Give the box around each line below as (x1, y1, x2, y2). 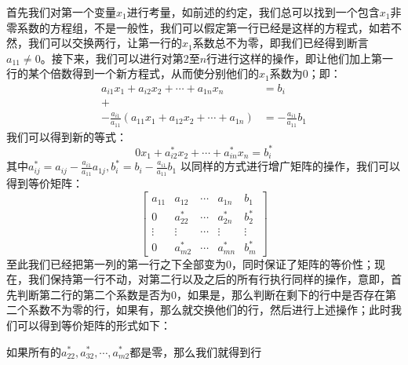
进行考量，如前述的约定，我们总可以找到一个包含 (126, 4, 380, 20)
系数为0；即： (269, 65, 341, 82)
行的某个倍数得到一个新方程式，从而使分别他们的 (6, 65, 259, 82)
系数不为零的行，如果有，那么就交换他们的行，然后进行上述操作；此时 (27, 301, 391, 318)
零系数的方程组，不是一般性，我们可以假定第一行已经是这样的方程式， (6, 19, 369, 35)
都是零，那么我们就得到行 (129, 343, 262, 360)
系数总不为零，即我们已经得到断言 (192, 35, 369, 51)
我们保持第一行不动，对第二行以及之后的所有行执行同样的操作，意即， (27, 271, 391, 287)
